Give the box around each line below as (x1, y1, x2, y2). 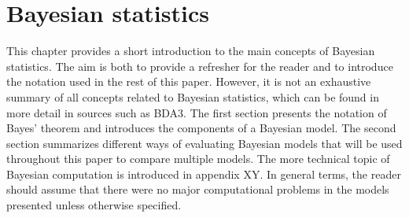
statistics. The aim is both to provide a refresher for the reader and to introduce (6, 57, 393, 74)
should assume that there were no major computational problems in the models (6, 181, 389, 198)
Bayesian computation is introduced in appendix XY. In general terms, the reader (6, 165, 401, 182)
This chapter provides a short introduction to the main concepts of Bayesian (6, 42, 375, 59)
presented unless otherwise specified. (6, 197, 182, 213)
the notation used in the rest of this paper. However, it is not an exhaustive (6, 73, 371, 90)
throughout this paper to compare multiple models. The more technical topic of (6, 150, 390, 167)
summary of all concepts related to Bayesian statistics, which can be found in (6, 88, 379, 105)
